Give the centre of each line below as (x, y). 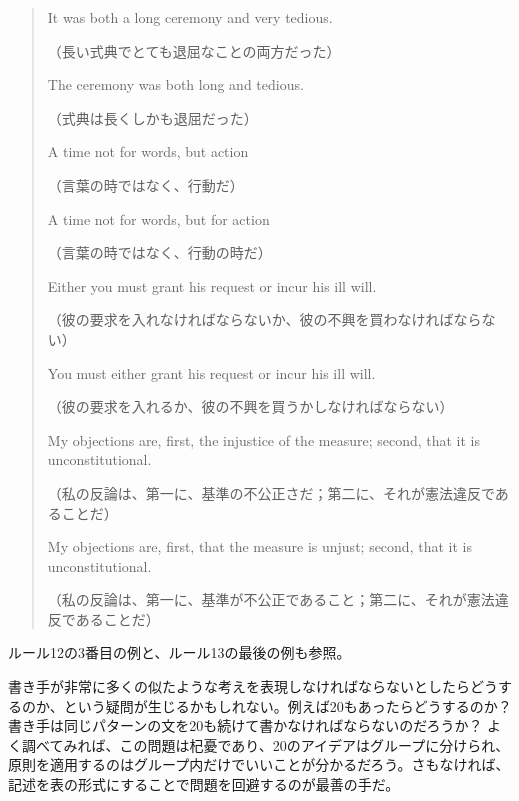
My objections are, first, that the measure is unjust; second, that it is (259, 546)
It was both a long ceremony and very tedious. (190, 17)
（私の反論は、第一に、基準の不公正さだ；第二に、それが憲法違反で (271, 492)
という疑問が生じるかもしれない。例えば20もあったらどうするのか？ (287, 705)
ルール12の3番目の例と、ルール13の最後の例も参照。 (179, 652)
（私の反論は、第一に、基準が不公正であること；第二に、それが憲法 (271, 599)
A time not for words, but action (148, 151)
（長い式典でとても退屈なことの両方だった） (194, 50)
